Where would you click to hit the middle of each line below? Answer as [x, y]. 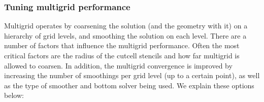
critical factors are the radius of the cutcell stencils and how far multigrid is [122, 55]
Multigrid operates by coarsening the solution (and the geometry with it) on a [126, 26]
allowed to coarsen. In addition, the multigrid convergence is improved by [118, 65]
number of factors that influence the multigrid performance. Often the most [122, 45]
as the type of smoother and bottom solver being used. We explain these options [129, 85]
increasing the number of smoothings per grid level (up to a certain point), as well [132, 75]
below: [14, 95]
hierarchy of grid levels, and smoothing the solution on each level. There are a [125, 35]
